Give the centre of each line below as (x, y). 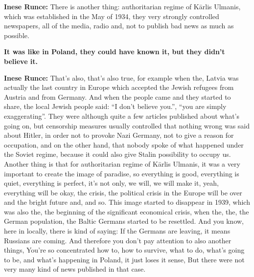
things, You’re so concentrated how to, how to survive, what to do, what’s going (124, 250)
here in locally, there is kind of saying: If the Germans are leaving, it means (117, 231)
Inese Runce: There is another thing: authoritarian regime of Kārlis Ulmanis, (122, 6)
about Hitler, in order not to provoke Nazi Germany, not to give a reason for (119, 135)
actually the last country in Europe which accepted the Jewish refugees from (119, 87)
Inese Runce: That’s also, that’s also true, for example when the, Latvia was (121, 77)
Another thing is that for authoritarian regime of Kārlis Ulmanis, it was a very (122, 163)
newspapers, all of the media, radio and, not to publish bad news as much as (119, 26)
